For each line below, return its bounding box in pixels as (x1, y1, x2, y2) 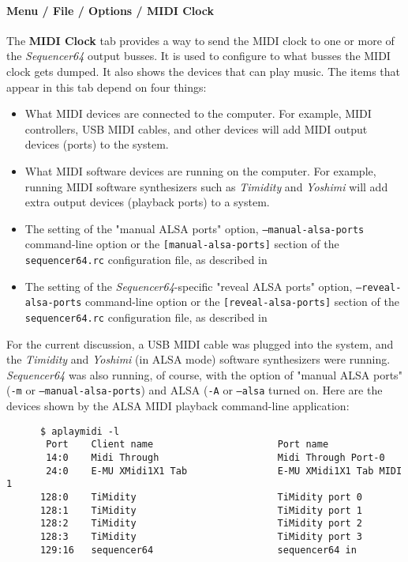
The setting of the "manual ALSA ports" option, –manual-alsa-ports (24, 220, 365, 236)
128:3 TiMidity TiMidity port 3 (39, 530, 363, 542)
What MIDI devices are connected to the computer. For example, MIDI (24, 105, 372, 122)
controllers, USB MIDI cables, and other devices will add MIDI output (24, 120, 368, 137)
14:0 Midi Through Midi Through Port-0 (46, 452, 385, 464)
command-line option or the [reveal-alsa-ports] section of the (85, 293, 399, 310)
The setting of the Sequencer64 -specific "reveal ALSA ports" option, (24, 277, 353, 294)
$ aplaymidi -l (39, 425, 120, 437)
